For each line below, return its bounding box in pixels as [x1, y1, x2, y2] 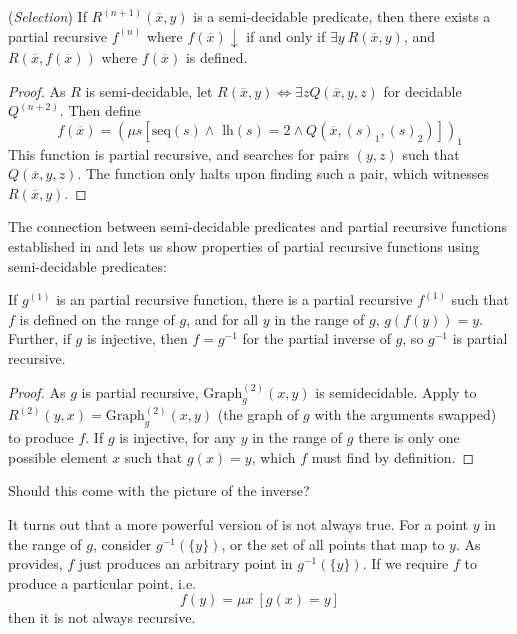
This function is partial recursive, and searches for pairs [8, 143, 349, 164]
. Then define [59, 100, 141, 121]
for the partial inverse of [242, 328, 391, 349]
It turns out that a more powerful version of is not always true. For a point [8, 513, 469, 534]
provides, [8, 553, 63, 574]
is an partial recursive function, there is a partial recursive [56, 289, 413, 310]
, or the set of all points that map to [221, 533, 445, 554]
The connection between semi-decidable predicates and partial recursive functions [8, 216, 507, 237]
